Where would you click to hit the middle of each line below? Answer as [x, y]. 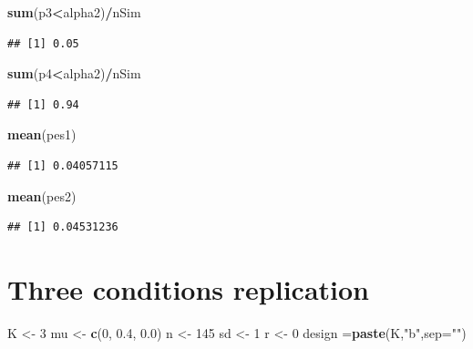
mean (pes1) [42, 134]
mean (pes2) [42, 195]
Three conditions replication [188, 288]
